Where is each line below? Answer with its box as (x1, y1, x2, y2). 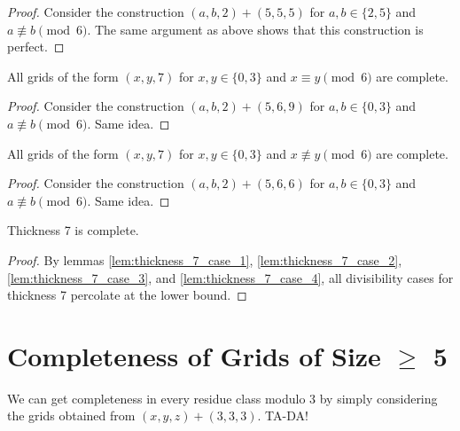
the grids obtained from (7, 406, 136, 425)
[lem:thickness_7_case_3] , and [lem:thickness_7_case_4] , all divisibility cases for (7, 268, 454, 286)
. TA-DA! (257, 406, 308, 425)
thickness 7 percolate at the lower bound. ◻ (7, 286, 247, 304)
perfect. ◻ (7, 37, 65, 56)
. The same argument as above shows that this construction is (87, 20, 424, 38)
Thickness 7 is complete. (7, 221, 139, 239)
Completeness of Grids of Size (7, 337, 381, 373)
